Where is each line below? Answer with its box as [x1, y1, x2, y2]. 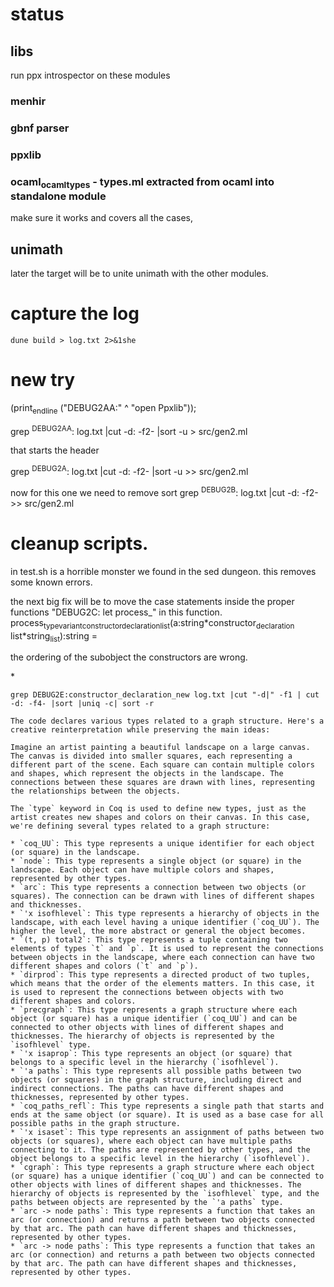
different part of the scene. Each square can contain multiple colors [10, 760, 315, 770]
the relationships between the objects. [10, 786, 182, 797]
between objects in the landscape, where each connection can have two [10, 953, 315, 963]
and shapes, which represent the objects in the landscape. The [10, 769, 284, 779]
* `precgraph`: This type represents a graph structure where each [10, 1005, 298, 1015]
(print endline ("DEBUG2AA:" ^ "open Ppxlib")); [10, 402, 197, 416]
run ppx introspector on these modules [10, 69, 171, 81]
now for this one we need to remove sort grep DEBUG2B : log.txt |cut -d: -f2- [10, 485, 319, 498]
